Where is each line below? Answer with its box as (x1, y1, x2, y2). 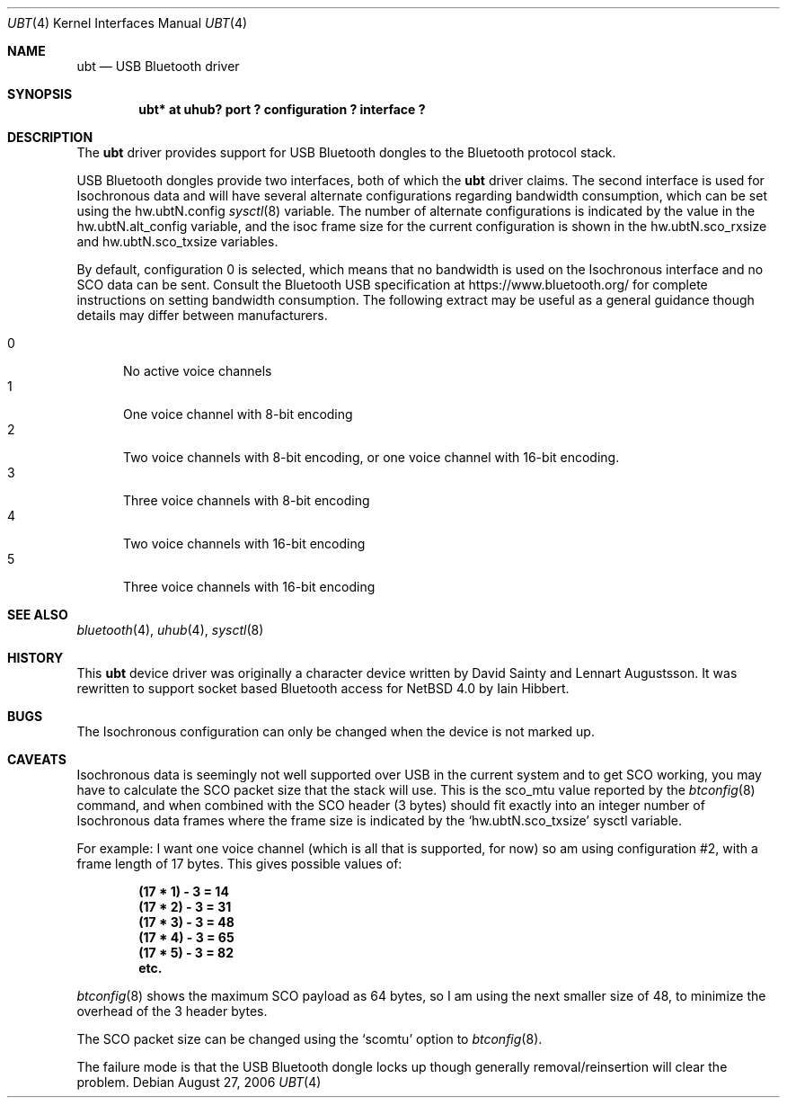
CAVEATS (7, 752, 66, 767)
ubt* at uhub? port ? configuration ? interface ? (138, 102, 426, 117)
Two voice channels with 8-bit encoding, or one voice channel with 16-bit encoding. (123, 450, 620, 465)
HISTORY (7, 650, 64, 665)
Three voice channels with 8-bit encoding (123, 493, 370, 508)
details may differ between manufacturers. (76, 307, 328, 323)
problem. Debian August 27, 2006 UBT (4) (76, 1074, 322, 1090)
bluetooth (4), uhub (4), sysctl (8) (76, 622, 264, 637)
